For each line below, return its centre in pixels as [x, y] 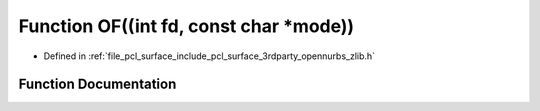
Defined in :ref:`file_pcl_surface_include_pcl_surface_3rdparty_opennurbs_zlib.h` [209, 56]
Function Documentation [97, 84]
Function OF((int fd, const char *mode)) [186, 26]
